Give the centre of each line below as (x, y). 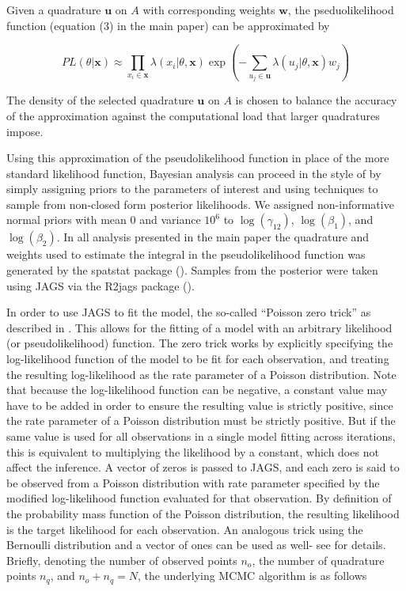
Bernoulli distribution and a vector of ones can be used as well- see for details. (196, 545)
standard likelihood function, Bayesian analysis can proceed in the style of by (194, 173)
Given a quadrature (54, 9)
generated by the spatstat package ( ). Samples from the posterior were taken (192, 270)
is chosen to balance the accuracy (316, 100)
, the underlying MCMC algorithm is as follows (252, 576)
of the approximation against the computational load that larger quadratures (193, 115)
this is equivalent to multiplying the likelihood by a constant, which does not (193, 451)
